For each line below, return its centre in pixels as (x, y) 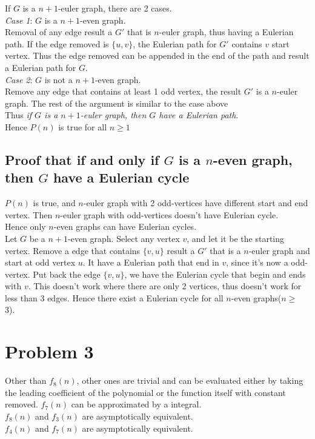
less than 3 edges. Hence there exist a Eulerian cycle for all (114, 297)
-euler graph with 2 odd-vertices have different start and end (196, 203)
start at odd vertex (40, 262)
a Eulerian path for (41, 67)
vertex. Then (29, 214)
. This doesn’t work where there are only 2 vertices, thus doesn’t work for (165, 286)
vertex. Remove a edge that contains (73, 250)
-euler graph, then (113, 115)
